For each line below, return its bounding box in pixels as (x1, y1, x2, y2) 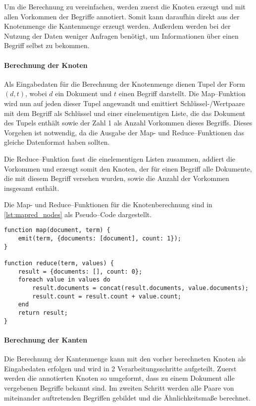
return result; (18, 309, 68, 317)
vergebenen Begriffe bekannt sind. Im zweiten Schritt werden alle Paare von (4, 382, 234, 393)
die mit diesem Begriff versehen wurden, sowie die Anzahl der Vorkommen (4, 173, 229, 183)
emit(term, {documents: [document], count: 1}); (18, 235, 181, 242)
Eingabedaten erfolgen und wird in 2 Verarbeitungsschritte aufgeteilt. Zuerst (4, 363, 237, 373)
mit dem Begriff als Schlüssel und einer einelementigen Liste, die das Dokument (4, 108, 246, 118)
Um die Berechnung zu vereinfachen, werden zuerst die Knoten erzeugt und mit (4, 1, 246, 11)
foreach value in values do (18, 276, 110, 284)
